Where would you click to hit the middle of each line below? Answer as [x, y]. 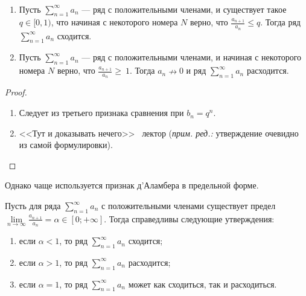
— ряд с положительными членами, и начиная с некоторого [192, 57]
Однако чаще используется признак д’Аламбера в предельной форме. [132, 185]
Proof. [16, 92]
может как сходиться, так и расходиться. [202, 284]
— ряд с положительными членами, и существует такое [184, 9]
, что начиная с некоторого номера [114, 22]
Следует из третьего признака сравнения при [101, 113]
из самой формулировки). [66, 145]
